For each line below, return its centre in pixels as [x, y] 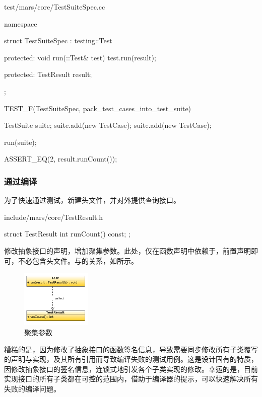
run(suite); [20, 142]
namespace [21, 23]
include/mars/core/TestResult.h [54, 217]
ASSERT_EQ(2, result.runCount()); [61, 159]
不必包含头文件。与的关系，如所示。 [78, 260]
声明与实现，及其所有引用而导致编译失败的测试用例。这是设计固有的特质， [134, 359]
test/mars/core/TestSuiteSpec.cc [55, 7]
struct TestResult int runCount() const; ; [67, 234]
